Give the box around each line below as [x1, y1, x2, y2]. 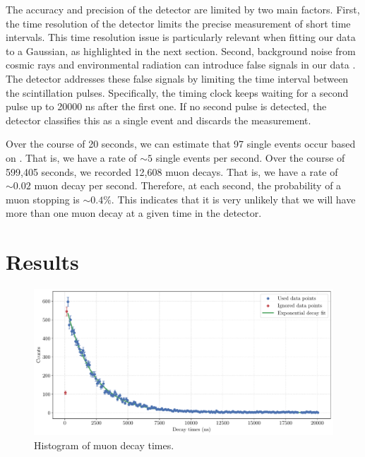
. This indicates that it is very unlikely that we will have [111, 191, 356, 206]
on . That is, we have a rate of [6, 150, 137, 165]
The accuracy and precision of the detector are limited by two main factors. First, [6, 2, 360, 16]
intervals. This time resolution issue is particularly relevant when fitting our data [6, 30, 356, 44]
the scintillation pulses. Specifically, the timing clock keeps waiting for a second [6, 85, 349, 100]
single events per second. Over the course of [155, 150, 345, 165]
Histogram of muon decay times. [34, 438, 174, 453]
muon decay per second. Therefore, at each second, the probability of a [34, 178, 342, 193]
